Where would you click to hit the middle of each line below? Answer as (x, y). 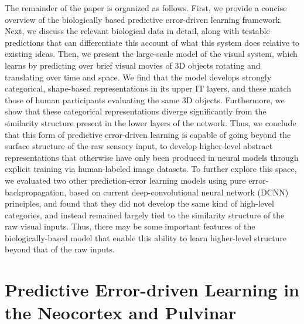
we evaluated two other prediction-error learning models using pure (125, 180)
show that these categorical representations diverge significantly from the (136, 111)
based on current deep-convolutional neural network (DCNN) (179, 192)
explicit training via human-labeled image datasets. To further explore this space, (151, 169)
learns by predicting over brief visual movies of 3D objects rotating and (133, 65)
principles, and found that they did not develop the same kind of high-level (139, 203)
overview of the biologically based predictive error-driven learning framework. (144, 19)
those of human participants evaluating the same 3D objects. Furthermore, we (145, 99)
